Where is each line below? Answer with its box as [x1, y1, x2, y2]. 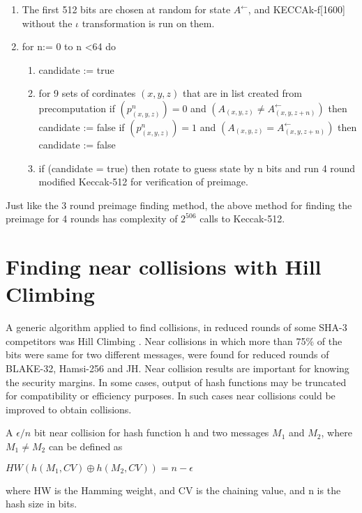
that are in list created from [183, 86, 302, 100]
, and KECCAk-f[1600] [248, 2, 345, 16]
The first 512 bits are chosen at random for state [22, 2, 231, 16]
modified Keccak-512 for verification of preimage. [38, 174, 248, 189]
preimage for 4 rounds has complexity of [6, 211, 178, 226]
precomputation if [38, 100, 115, 115]
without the [22, 15, 73, 30]
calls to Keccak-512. [199, 211, 285, 226]
